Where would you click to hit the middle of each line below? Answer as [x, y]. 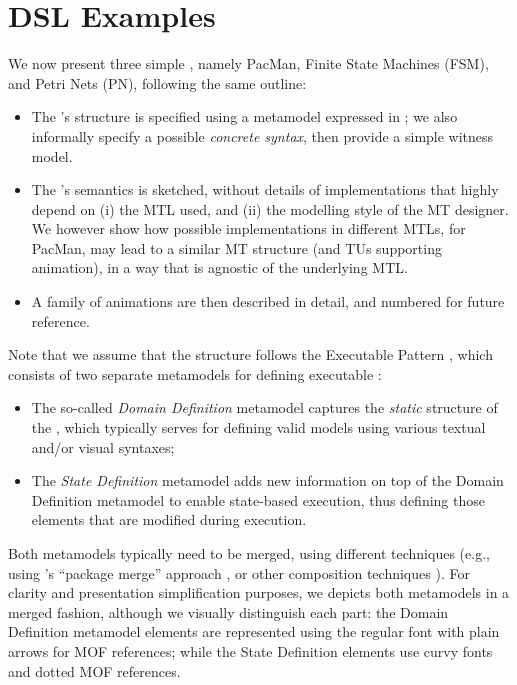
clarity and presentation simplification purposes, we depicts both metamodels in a [259, 592]
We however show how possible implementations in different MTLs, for [248, 228]
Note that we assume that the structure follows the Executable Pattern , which [250, 354]
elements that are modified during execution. [169, 519]
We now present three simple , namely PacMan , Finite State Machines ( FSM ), [248, 63]
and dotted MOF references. [94, 670]
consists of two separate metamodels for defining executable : [195, 373]
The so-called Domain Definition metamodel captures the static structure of [264, 407]
